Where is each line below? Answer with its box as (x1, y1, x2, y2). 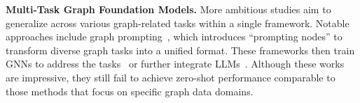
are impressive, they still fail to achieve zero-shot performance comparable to (6, 70, 335, 84)
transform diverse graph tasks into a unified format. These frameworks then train (6, 42, 355, 57)
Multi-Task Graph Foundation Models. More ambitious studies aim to (6, 2, 331, 16)
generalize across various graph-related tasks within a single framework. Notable (6, 15, 349, 30)
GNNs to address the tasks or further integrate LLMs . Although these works (6, 56, 345, 71)
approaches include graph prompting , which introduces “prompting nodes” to (6, 29, 342, 44)
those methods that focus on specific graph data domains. (6, 84, 254, 98)
